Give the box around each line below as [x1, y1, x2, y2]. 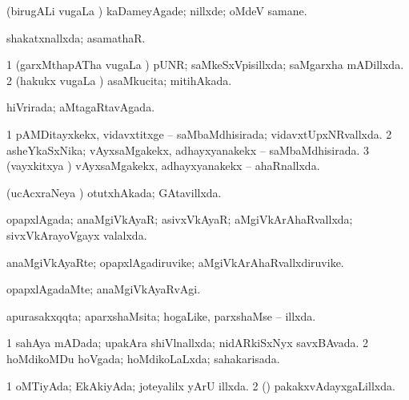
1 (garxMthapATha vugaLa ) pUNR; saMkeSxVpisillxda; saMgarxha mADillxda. [6, 56, 404, 73]
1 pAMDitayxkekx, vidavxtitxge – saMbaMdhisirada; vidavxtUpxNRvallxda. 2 [6, 125, 392, 142]
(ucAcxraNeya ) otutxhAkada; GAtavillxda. [6, 184, 222, 200]
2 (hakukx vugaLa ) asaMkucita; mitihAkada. [6, 71, 232, 88]
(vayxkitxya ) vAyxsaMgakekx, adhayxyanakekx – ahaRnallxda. [6, 157, 320, 174]
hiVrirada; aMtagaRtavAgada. [6, 99, 155, 115]
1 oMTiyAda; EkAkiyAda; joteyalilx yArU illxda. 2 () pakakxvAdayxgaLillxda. [6, 377, 395, 394]
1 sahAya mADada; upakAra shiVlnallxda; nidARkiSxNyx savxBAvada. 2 [6, 334, 369, 351]
